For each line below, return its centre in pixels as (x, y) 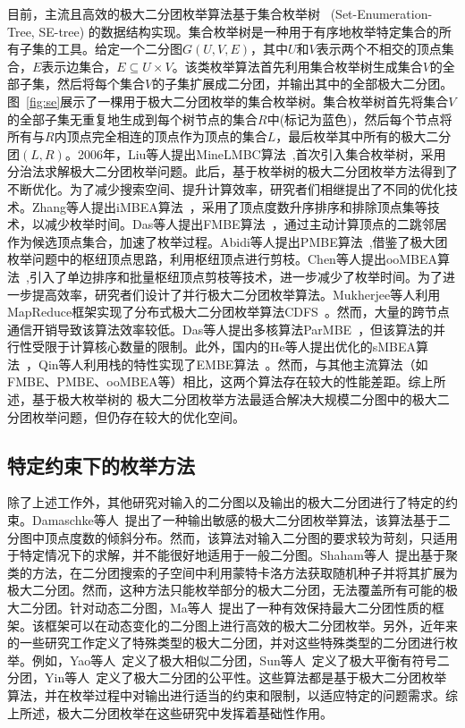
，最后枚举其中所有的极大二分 (364, 136)
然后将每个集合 (101, 84)
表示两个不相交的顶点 (379, 49)
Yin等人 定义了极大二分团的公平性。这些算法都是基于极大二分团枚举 (245, 677)
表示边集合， (79, 66)
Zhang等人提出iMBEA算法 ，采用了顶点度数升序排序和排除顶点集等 (229, 206)
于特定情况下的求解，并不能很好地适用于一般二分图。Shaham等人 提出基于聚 (233, 555)
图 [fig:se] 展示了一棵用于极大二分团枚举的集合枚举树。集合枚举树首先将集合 (228, 101)
